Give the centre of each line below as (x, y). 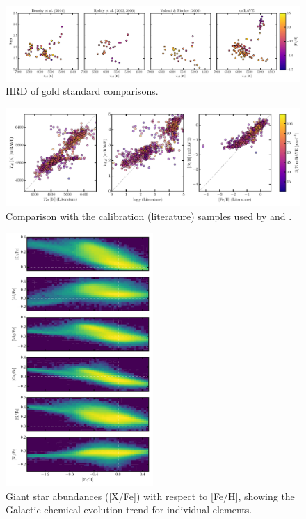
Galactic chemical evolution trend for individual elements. (129, 510)
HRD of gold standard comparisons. (82, 91)
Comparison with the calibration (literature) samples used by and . (149, 216)
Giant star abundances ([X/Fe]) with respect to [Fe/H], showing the (150, 496)
